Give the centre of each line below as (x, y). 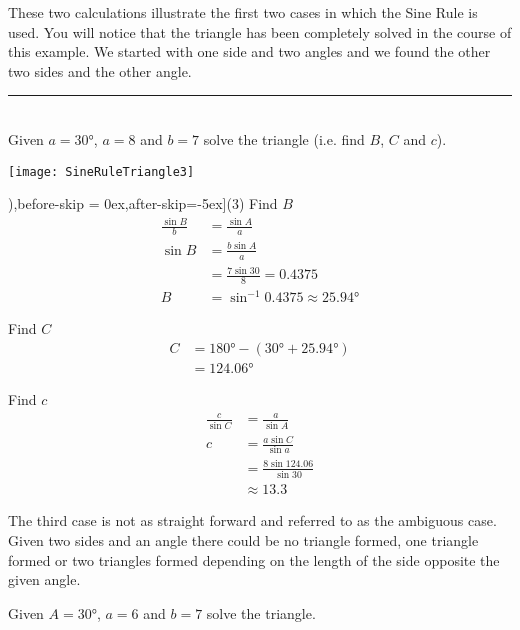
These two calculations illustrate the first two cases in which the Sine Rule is (243, 12)
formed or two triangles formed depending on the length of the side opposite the (254, 559)
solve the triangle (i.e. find (284, 138)
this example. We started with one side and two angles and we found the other (249, 51)
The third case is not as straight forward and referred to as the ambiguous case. (252, 520)
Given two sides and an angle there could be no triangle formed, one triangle (243, 539)
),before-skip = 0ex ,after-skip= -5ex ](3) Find (143, 203)
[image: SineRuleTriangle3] (101, 171)
